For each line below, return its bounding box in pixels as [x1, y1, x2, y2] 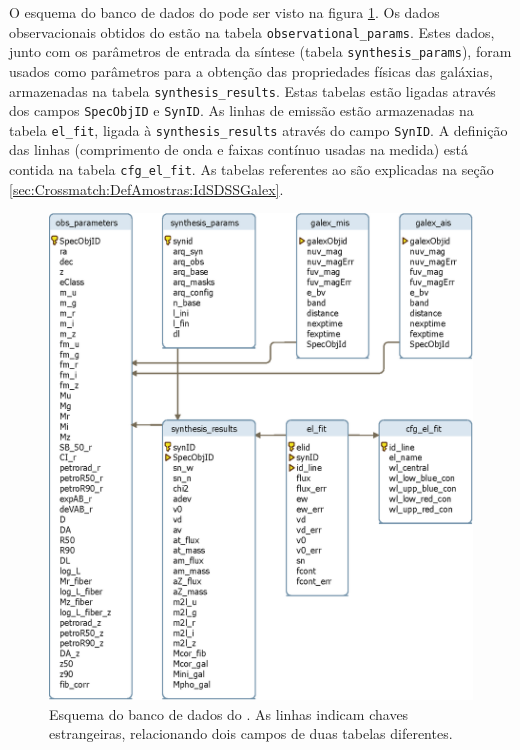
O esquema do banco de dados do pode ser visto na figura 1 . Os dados [9, 2, 440, 22]
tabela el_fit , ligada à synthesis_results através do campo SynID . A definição [9, 119, 508, 140]
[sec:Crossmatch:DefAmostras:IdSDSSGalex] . [9, 178, 284, 199]
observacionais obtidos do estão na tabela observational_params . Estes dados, [9, 21, 495, 42]
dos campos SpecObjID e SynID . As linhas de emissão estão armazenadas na [9, 100, 474, 121]
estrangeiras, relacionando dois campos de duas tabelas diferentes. [49, 723, 453, 744]
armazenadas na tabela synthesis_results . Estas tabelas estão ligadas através [9, 80, 496, 101]
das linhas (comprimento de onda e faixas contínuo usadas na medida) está [9, 139, 468, 160]
